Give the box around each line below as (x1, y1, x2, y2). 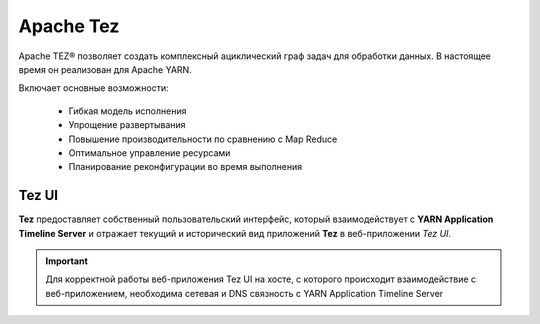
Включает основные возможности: (18, 82, 169, 94)
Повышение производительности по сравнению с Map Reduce (68, 133, 338, 145)
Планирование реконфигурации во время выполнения (68, 161, 303, 173)
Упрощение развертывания (68, 119, 186, 131)
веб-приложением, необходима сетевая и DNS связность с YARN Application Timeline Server (45, 287, 444, 299)
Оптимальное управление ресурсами (68, 146, 231, 159)
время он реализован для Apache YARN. (18, 63, 192, 75)
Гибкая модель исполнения (68, 105, 187, 117)
